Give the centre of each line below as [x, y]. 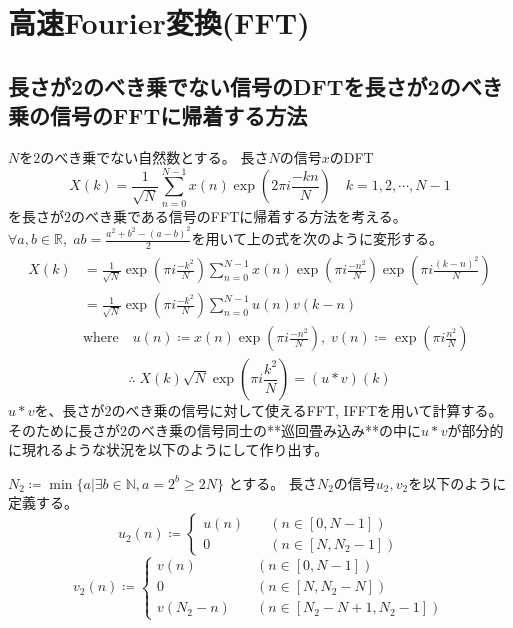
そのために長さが [64, 429]
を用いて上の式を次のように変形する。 [317, 238]
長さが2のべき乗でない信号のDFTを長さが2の [234, 85]
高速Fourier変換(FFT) [159, 22]
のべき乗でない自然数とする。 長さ [154, 156]
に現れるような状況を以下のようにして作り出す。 [168, 449]
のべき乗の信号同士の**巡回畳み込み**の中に [274, 429]
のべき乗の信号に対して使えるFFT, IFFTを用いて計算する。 [307, 410]
